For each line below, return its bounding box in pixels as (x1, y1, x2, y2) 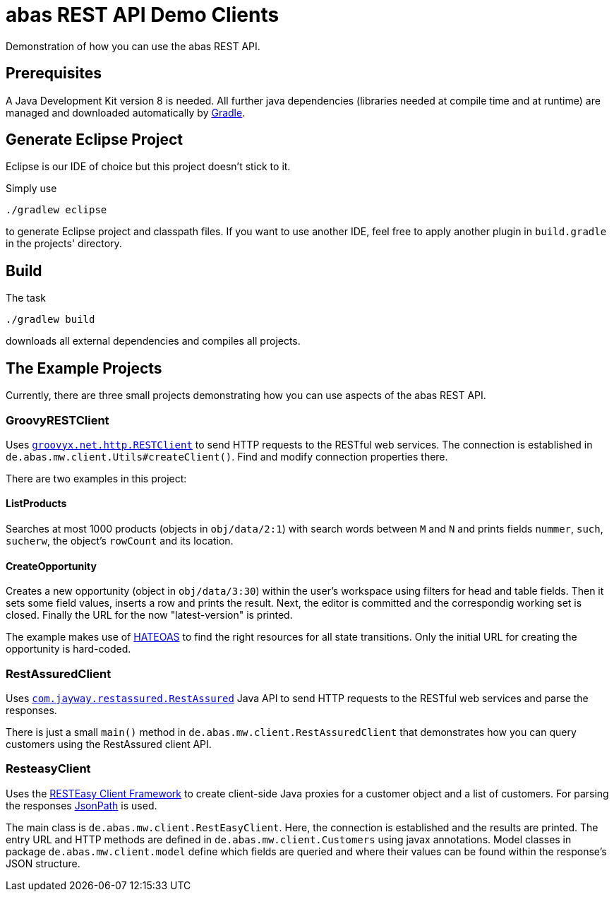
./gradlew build (6, 314, 95, 326)
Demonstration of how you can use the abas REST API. (6, 40, 260, 52)
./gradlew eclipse (6, 204, 107, 216)
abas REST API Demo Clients (6, 3, 279, 27)
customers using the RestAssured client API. (6, 738, 212, 751)
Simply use (6, 182, 57, 195)
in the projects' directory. (6, 237, 122, 250)
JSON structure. (6, 857, 80, 869)
